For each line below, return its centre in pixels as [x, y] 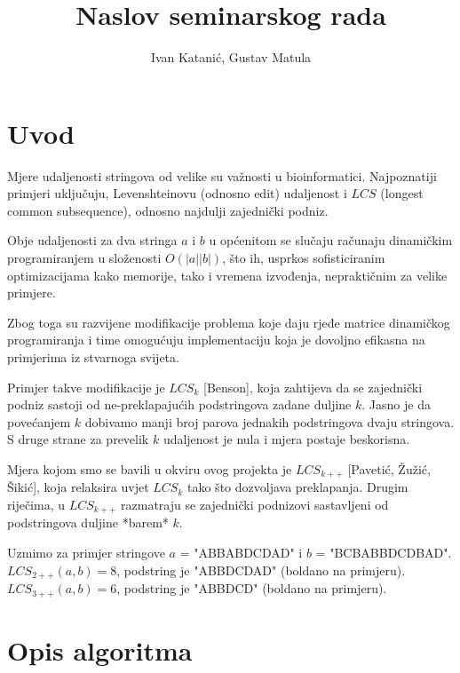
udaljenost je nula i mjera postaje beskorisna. [286, 439]
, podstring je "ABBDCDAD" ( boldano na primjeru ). [261, 570]
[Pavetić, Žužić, [389, 468]
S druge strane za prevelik [78, 439]
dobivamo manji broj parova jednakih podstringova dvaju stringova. [270, 421]
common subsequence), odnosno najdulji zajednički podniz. [168, 210]
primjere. [32, 293]
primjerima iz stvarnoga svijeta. [93, 357]
